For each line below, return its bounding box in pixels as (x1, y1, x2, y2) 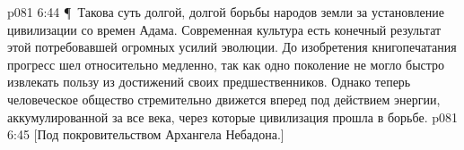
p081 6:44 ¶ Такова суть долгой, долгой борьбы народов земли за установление (7, 3, 444, 21)
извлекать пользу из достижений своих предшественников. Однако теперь (7, 72, 411, 91)
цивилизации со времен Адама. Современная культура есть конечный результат (7, 20, 442, 38)
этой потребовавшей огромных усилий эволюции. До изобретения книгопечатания (7, 37, 457, 56)
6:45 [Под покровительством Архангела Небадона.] (7, 125, 285, 144)
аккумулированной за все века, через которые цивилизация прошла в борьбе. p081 (7, 107, 458, 126)
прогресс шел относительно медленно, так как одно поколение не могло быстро (7, 54, 445, 73)
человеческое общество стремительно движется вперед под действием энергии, (7, 89, 441, 108)
